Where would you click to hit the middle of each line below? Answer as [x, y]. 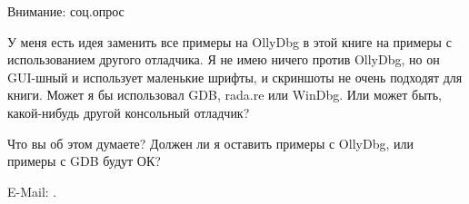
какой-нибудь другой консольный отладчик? [129, 112]
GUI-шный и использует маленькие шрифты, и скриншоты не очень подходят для [235, 77]
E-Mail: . [32, 191]
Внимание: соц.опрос [66, 11]
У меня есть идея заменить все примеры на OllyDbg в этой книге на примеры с [230, 41]
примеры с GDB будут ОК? [84, 161]
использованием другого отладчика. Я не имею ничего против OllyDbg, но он [224, 59]
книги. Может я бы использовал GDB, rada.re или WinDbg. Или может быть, [225, 95]
